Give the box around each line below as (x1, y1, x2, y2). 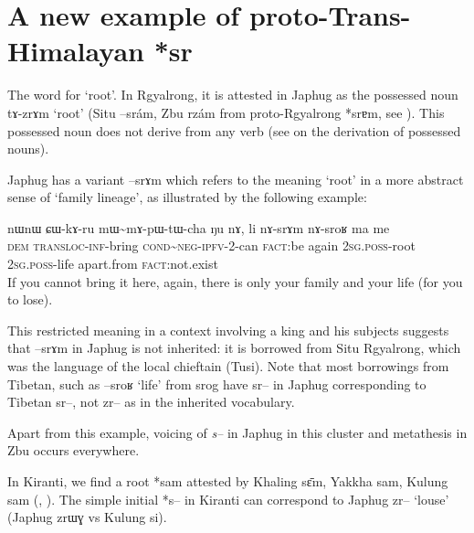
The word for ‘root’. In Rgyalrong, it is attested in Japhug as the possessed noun (7, 85, 458, 104)
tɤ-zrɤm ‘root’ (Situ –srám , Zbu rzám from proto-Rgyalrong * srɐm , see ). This (7, 102, 445, 122)
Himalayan (7, 32, 144, 69)
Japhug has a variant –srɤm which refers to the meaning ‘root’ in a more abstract (7, 169, 464, 188)
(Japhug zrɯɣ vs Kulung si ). (7, 507, 167, 527)
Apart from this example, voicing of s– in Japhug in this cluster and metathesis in (7, 422, 468, 442)
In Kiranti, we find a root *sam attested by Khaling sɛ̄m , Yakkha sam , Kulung (7, 472, 448, 490)
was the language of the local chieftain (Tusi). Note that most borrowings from (7, 357, 449, 376)
